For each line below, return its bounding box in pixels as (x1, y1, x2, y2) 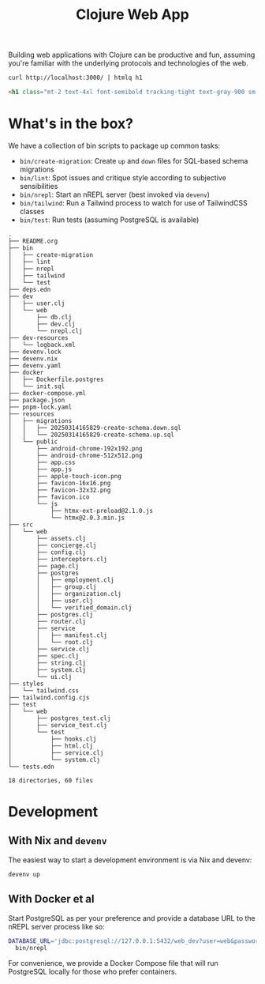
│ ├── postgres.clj (8, 610, 93, 618)
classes (19, 206, 45, 216)
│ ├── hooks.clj (8, 735, 97, 743)
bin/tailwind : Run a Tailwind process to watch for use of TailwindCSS (19, 198, 248, 207)
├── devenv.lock (8, 348, 62, 356)
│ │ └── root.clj (8, 638, 93, 646)
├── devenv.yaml (8, 361, 62, 369)
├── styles (8, 680, 44, 688)
